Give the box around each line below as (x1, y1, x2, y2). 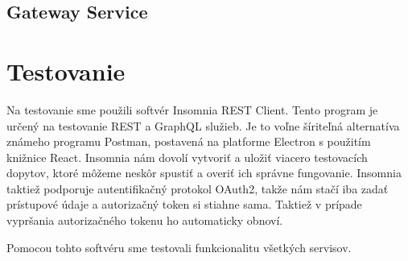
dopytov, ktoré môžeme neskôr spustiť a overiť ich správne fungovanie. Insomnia (6, 164, 402, 181)
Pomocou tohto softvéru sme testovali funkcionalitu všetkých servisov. (6, 238, 352, 255)
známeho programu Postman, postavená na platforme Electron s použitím (6, 133, 371, 150)
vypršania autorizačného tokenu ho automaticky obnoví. (6, 212, 283, 229)
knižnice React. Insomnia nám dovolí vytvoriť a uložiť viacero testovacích (6, 148, 368, 165)
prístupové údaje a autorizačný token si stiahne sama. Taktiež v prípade (6, 196, 362, 213)
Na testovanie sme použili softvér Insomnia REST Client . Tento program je (6, 101, 378, 118)
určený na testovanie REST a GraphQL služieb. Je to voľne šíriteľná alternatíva (6, 117, 400, 134)
